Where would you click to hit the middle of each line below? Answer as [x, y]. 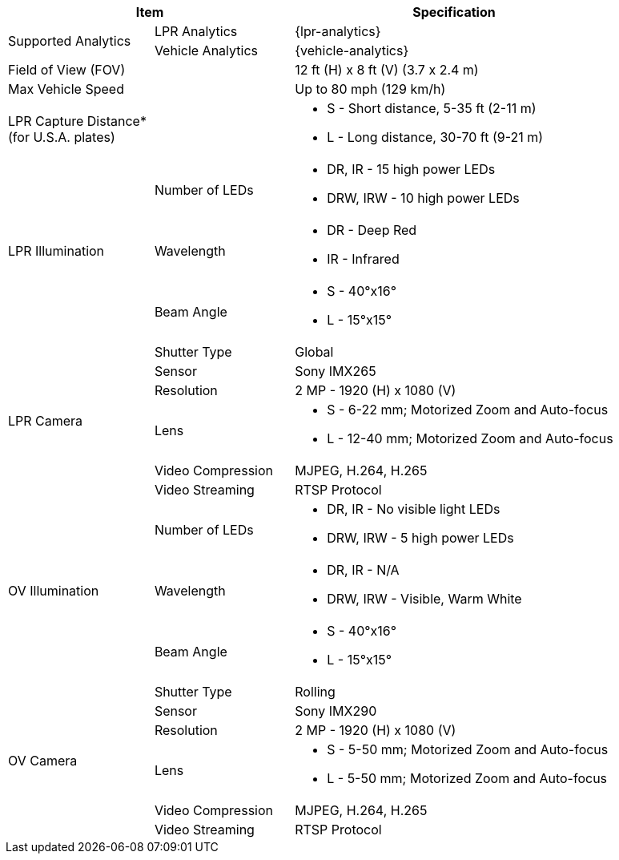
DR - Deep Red [372, 230]
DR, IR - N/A [363, 570]
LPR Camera [46, 421]
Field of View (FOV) [67, 70]
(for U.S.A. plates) [62, 137]
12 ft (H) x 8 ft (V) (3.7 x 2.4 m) [387, 70]
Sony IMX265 [336, 371]
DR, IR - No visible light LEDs [414, 509]
